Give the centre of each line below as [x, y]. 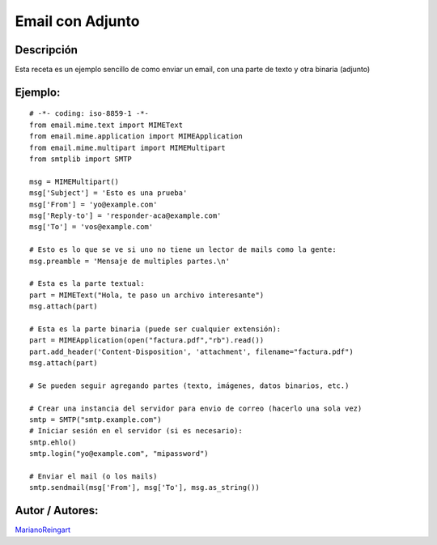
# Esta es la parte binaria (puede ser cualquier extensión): [155, 329]
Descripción [47, 50]
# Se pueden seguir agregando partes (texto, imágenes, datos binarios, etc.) [189, 385]
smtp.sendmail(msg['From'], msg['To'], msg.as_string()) [145, 488]
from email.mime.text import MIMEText [106, 125]
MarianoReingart [42, 530]
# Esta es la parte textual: [87, 284]
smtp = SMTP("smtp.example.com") [95, 420]
